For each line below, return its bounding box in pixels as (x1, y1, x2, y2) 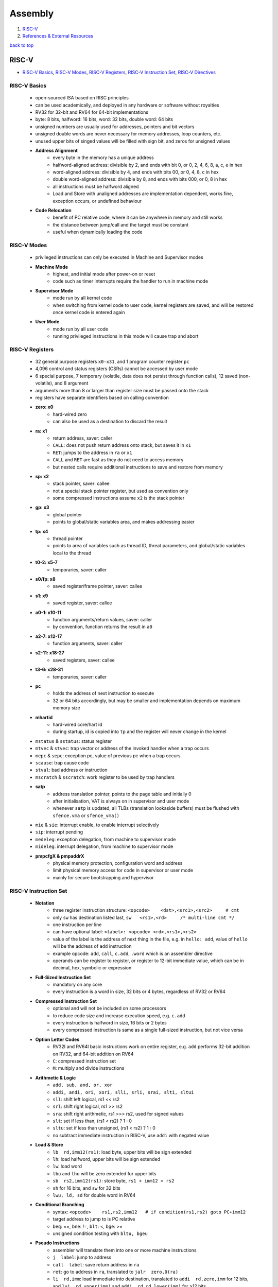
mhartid (35, 714, 53, 720)
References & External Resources (22, 32, 94, 39)
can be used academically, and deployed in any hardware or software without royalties (35, 102, 219, 108)
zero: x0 (35, 404, 54, 410)
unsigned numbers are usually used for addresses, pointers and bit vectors (35, 124, 195, 130)
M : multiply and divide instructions (53, 1065, 125, 1071)
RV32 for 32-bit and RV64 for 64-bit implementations (35, 109, 149, 115)
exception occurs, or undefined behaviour (53, 198, 142, 204)
